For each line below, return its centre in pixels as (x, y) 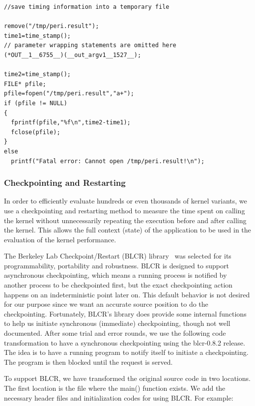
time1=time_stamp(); (38, 36)
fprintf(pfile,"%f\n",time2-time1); (71, 123)
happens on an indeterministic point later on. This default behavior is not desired (127, 294)
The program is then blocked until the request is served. (88, 362)
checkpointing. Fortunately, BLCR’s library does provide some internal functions (125, 313)
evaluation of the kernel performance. (60, 239)
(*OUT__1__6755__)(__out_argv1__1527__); (73, 55)
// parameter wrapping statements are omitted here (90, 45)
